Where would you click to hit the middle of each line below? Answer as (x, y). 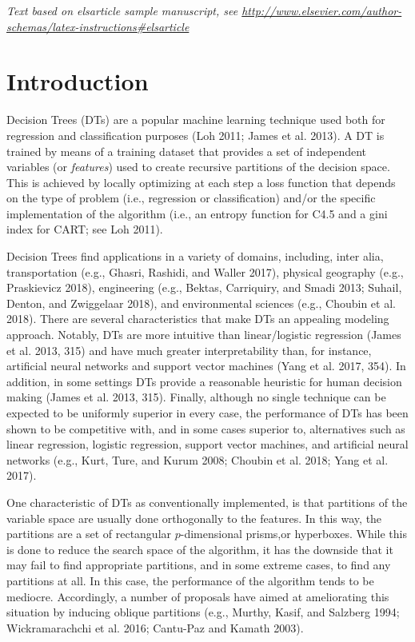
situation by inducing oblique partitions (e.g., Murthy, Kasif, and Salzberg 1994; (203, 612)
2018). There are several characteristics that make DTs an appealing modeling (198, 319)
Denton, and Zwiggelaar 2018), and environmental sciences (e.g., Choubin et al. (201, 303)
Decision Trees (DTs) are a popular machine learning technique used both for (196, 120)
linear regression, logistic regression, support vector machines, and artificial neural (207, 444)
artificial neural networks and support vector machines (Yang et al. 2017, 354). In (206, 366)
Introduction (78, 81)
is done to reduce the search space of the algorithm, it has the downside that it (200, 549)
